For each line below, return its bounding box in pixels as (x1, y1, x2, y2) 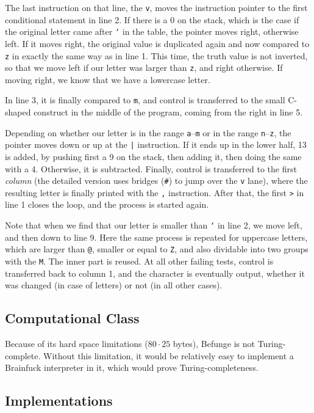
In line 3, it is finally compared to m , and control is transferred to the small (5, 93, 285, 106)
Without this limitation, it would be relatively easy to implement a (43, 349, 294, 362)
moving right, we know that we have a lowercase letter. (5, 73, 210, 86)
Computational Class (5, 309, 140, 327)
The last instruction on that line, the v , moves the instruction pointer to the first (5, 1, 308, 13)
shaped (5, 106, 31, 119)
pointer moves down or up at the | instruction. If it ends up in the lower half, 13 (5, 138, 307, 151)
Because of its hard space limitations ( (5, 337, 148, 350)
